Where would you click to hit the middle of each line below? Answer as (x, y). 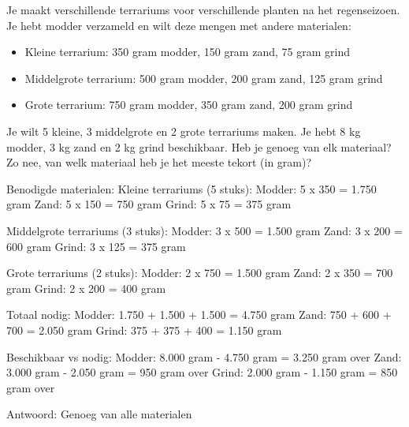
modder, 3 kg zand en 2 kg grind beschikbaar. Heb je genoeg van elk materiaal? (199, 146)
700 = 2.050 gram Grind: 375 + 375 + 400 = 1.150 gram (144, 330)
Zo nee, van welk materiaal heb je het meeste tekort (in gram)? (159, 162)
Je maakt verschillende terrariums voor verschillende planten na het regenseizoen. (203, 9)
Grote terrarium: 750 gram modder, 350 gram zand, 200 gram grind (189, 105)
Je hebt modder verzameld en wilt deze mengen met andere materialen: (179, 25)
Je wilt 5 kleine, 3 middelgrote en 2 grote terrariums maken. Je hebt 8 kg (184, 131)
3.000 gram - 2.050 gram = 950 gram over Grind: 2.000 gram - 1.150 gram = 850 (202, 372)
